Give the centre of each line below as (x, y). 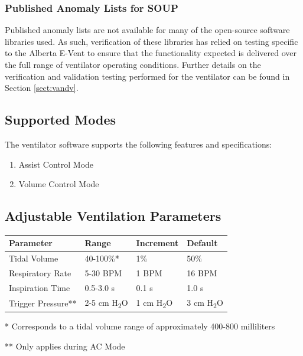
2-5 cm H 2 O (106, 303)
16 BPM (202, 273)
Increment (157, 243)
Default (202, 243)
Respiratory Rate (40, 273)
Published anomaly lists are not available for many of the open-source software (147, 30)
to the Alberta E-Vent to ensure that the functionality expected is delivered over (151, 53)
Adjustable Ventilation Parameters (113, 216)
